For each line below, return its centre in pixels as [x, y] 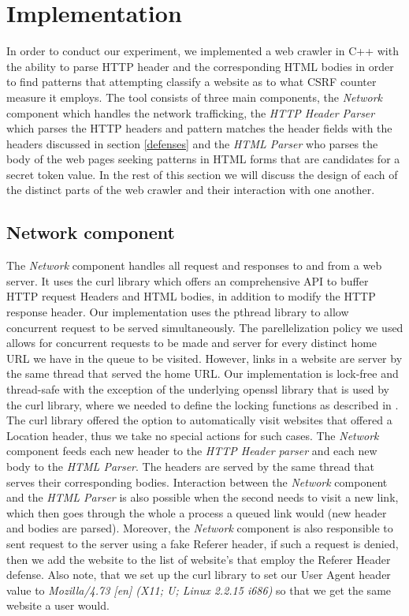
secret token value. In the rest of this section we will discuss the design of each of [202, 174]
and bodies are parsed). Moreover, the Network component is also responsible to [200, 528]
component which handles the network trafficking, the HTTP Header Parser [191, 112]
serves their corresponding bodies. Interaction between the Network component [197, 482]
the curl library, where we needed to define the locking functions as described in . [203, 404]
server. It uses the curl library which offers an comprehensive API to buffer [188, 280]
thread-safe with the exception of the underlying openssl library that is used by [198, 389]
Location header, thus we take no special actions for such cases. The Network [193, 435]
